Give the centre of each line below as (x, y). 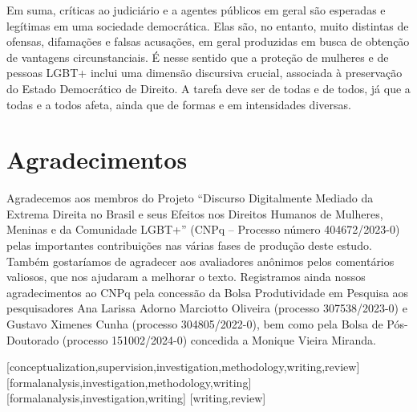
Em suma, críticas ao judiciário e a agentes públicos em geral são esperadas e (196, 10)
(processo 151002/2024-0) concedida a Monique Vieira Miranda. (219, 339)
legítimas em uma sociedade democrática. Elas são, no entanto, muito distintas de (208, 25)
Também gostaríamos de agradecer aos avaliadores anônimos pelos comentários (200, 261)
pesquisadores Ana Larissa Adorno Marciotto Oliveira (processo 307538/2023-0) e (207, 308)
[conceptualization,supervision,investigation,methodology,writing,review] (183, 367)
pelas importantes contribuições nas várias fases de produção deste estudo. (189, 245)
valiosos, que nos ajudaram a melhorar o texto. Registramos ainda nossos (186, 277)
